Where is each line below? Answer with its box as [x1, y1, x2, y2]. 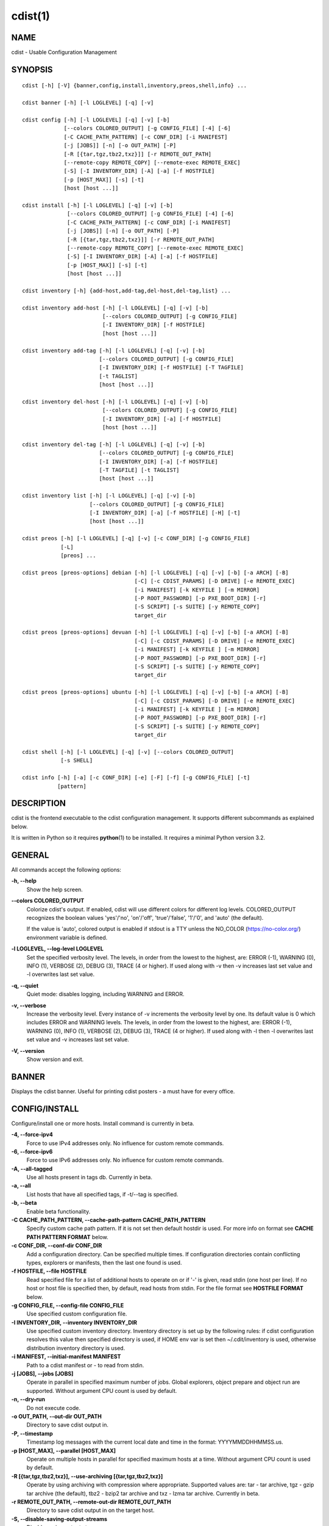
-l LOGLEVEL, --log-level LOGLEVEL [11, 945, 104, 952]
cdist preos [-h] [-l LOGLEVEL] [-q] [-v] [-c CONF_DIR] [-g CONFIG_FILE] [22, 535, 250, 542]
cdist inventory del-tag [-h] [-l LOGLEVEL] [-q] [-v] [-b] [22, 441, 205, 448]
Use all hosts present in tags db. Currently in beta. [26, 1174, 152, 1181]
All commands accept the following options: [11, 866, 122, 873]
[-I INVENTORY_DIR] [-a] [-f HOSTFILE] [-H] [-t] [89, 510, 241, 516]
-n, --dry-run [11, 1395, 46, 1403]
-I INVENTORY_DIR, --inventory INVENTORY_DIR [11, 1318, 137, 1326]
